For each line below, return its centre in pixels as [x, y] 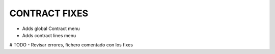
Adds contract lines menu [49, 35]
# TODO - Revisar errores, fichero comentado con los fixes [71, 45]
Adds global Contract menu [51, 29]
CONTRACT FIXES [49, 13]
